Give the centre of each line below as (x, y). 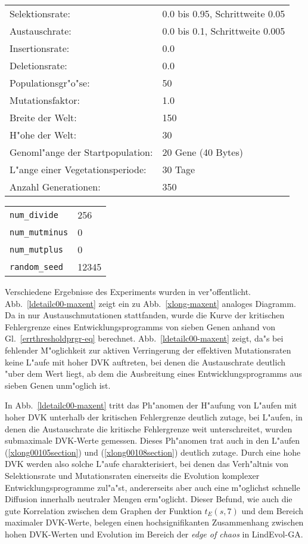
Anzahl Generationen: (55, 187)
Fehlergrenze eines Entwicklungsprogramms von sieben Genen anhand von (140, 326)
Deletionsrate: (38, 65)
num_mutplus (37, 249)
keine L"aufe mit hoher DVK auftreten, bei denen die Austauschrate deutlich (145, 362)
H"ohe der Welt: (43, 135)
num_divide (34, 215)
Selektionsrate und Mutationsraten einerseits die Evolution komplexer (132, 475)
